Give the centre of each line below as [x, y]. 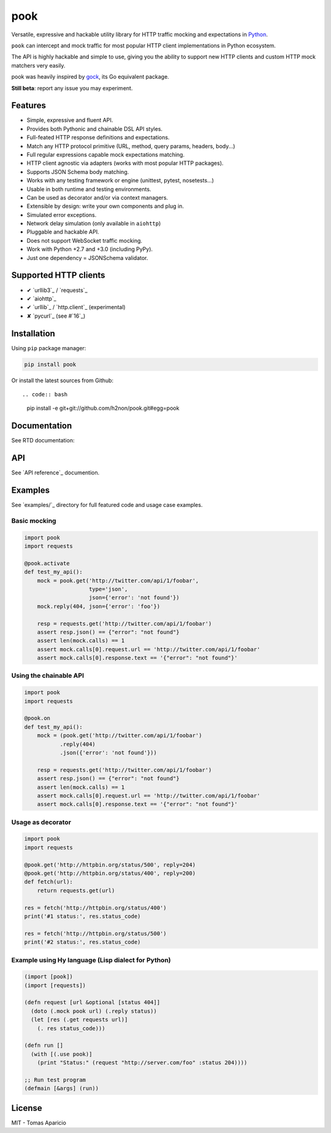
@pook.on [37, 718]
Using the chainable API [48, 676]
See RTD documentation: [43, 441]
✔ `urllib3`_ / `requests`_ [57, 290]
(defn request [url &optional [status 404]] [92, 1002]
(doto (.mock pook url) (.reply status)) [94, 1011]
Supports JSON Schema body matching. [78, 171]
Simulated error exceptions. [62, 214]
